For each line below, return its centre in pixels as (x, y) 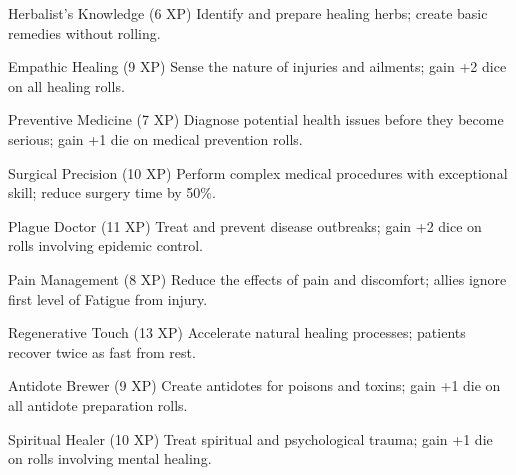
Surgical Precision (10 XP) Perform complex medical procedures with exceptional (258, 172)
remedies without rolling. (84, 32)
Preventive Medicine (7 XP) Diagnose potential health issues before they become (256, 119)
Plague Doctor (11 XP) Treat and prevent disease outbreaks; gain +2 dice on (245, 225)
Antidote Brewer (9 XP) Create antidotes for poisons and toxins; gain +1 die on (254, 385)
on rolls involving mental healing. (110, 458)
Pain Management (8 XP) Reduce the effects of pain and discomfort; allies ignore (257, 278)
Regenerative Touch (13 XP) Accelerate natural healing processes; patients (237, 332)
